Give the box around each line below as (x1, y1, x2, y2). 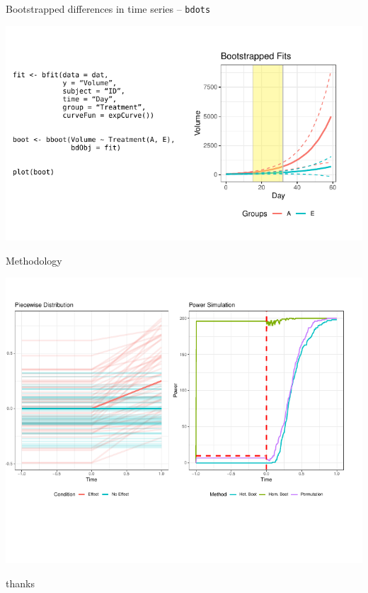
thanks (6, 576, 35, 591)
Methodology (6, 253, 62, 267)
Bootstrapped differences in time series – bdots (6, 1, 211, 16)
